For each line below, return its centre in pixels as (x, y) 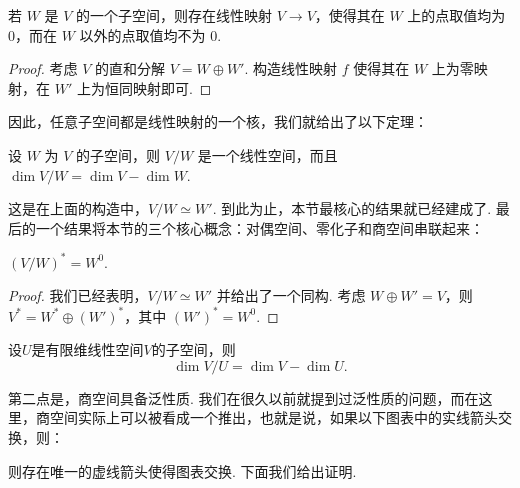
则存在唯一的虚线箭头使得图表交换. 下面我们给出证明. (182, 470)
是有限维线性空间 (87, 349)
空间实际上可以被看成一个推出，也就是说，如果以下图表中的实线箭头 (273, 417)
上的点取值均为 (456, 15)
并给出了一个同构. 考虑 (291, 295)
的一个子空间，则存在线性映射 (174, 15)
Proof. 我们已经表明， (78, 295)
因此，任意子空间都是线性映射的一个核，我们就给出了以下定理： (218, 121)
